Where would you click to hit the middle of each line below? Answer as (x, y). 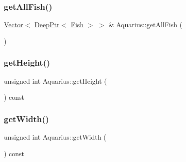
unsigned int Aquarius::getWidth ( (55, 137)
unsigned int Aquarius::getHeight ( (55, 81)
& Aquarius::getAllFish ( (145, 25)
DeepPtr (47, 25)
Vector (14, 25)
